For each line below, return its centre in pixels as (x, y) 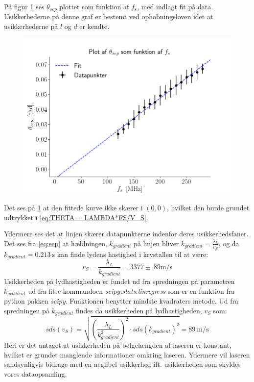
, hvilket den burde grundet (208, 207)
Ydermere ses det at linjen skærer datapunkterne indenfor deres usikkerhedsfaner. (126, 234)
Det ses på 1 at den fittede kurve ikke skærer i (73, 207)
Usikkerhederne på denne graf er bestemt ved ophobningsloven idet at (109, 16)
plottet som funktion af (94, 6)
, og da (229, 243)
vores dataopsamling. (35, 374)
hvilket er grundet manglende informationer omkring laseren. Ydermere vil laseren (127, 354)
